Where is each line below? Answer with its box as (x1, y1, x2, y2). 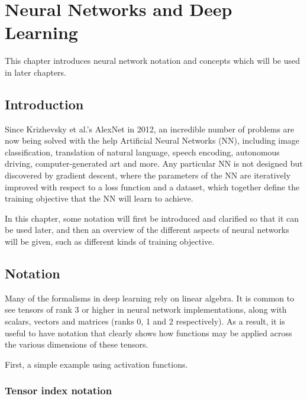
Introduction (5, 95, 84, 113)
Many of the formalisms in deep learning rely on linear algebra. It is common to (5, 291, 295, 304)
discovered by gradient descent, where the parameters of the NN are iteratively (5, 169, 291, 181)
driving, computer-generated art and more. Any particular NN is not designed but (5, 157, 303, 170)
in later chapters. (5, 66, 66, 78)
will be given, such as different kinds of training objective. (5, 235, 215, 248)
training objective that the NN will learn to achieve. (5, 192, 193, 205)
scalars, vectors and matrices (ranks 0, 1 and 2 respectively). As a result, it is (5, 315, 285, 327)
